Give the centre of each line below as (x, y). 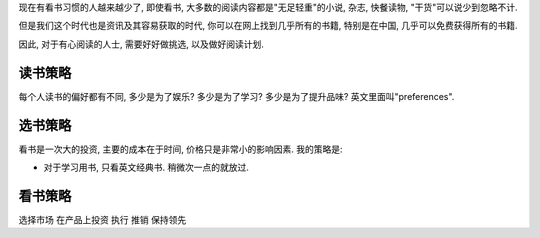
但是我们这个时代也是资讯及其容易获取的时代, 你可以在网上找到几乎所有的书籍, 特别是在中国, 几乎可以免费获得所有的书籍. (268, 26)
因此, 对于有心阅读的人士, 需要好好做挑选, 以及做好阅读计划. (141, 44)
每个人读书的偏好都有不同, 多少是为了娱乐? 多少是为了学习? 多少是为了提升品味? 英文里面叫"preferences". (236, 96)
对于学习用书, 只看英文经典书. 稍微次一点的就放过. (146, 167)
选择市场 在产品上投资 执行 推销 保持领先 (102, 219)
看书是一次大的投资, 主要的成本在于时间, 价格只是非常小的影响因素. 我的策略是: (180, 149)
